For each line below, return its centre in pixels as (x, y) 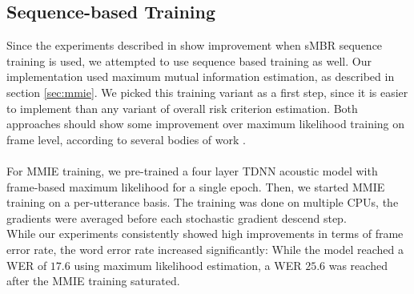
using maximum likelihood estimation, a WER (188, 265)
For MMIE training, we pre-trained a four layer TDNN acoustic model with (192, 170)
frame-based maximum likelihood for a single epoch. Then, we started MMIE (196, 186)
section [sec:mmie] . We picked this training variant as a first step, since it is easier (207, 92)
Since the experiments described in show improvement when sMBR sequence (195, 45)
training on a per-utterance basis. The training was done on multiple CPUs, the (203, 202)
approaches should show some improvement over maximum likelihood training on (206, 124)
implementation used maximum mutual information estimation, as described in (201, 77)
